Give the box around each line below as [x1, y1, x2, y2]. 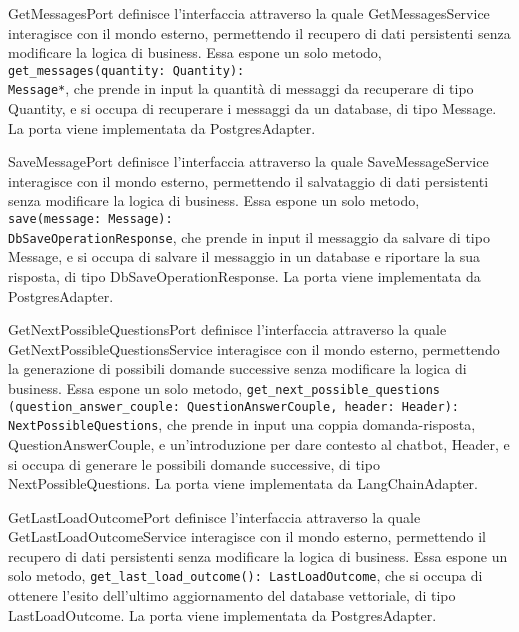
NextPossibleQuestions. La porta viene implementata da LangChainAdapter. [8, 473, 478, 494]
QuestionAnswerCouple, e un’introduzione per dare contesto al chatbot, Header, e [8, 433, 510, 454]
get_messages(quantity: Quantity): [8, 63, 245, 78]
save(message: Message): [8, 212, 173, 227]
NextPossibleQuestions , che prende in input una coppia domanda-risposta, [8, 414, 476, 435]
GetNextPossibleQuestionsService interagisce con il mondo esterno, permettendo [8, 338, 500, 359]
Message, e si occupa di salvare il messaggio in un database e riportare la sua [8, 246, 481, 267]
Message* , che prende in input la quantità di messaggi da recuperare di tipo [8, 78, 474, 99]
